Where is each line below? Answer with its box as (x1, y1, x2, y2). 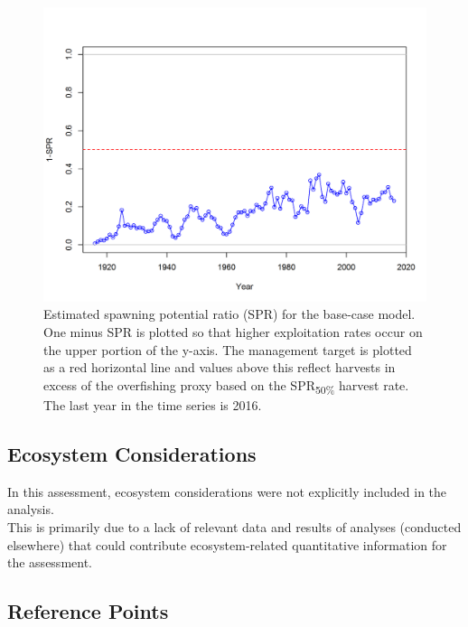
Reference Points (7, 597, 169, 625)
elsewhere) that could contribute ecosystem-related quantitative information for (7, 535, 447, 554)
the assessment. (7, 553, 92, 572)
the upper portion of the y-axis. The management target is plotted (43, 340, 412, 359)
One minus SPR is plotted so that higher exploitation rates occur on (43, 323, 423, 342)
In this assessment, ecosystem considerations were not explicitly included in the (7, 482, 447, 501)
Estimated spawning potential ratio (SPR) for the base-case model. (43, 304, 416, 323)
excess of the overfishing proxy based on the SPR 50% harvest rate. (43, 375, 409, 397)
